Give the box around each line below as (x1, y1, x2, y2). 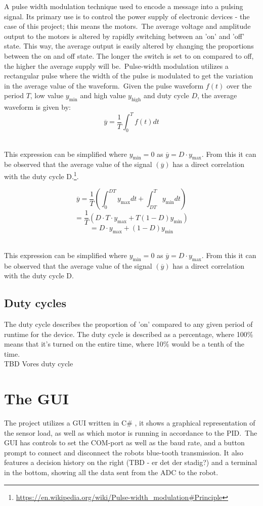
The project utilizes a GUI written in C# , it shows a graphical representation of (4, 417, 255, 428)
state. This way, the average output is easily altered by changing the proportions (4, 40, 254, 51)
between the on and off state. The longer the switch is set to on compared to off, (4, 50, 254, 61)
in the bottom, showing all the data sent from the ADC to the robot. (4, 467, 218, 477)
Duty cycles (4, 295, 66, 311)
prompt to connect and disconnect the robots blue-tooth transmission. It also (4, 447, 244, 457)
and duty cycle (143, 90, 189, 101)
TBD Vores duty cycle (4, 358, 73, 369)
